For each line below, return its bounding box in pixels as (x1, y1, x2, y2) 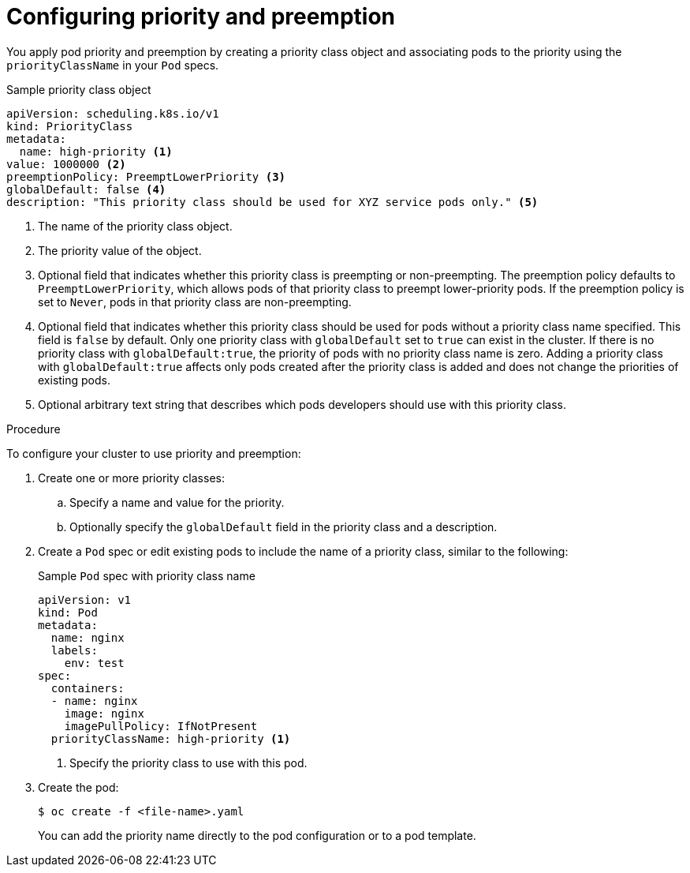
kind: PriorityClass (6, 119, 133, 133)
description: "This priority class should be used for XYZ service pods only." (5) (6, 195, 539, 208)
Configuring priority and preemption (6, 3, 396, 30)
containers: (50, 681, 125, 695)
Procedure (6, 422, 61, 436)
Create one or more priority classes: (38, 470, 225, 485)
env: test (64, 656, 125, 669)
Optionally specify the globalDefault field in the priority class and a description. (69, 519, 498, 534)
